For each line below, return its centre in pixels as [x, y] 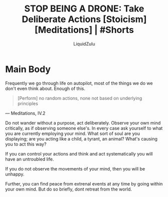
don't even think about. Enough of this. [45, 88]
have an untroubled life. [30, 159]
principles [28, 103]
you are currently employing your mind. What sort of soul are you [73, 133]
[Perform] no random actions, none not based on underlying [80, 98]
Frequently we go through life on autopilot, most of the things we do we [79, 83]
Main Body [28, 69]
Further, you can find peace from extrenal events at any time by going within [84, 183]
